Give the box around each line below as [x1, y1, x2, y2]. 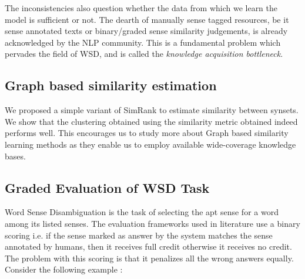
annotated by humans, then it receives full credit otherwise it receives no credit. [5, 240, 292, 253]
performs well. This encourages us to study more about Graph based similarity [5, 127, 289, 139]
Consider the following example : [5, 263, 123, 275]
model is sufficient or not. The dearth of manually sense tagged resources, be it [5, 13, 289, 25]
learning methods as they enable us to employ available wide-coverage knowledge [5, 138, 296, 150]
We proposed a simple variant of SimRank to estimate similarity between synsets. [5, 104, 299, 116]
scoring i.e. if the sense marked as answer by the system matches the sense [5, 229, 273, 241]
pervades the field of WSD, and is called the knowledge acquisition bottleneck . [5, 47, 283, 60]
